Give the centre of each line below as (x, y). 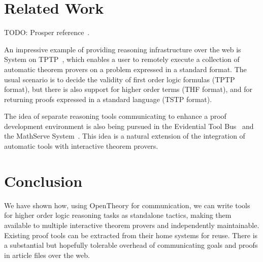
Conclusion (43, 181)
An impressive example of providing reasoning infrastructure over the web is (123, 49)
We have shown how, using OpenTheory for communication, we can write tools (127, 205)
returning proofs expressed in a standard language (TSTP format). (108, 99)
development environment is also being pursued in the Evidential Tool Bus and (129, 126)
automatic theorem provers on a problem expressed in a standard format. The (125, 69)
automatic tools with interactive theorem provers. (81, 146)
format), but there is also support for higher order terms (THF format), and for (128, 89)
